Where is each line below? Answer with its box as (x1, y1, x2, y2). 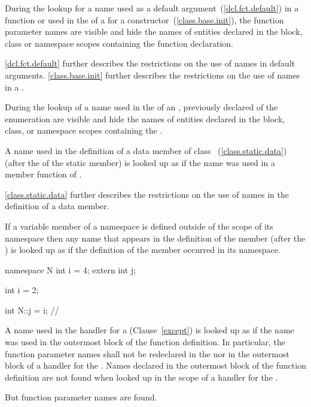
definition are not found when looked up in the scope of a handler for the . (5, 370, 278, 383)
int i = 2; (5, 284, 39, 296)
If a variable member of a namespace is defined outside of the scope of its (5, 219, 273, 232)
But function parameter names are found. (5, 391, 157, 403)
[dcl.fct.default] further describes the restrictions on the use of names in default (5, 57, 295, 70)
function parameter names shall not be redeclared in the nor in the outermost (5, 347, 289, 360)
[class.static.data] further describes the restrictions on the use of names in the (5, 188, 289, 200)
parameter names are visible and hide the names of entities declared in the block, (5, 25, 303, 38)
